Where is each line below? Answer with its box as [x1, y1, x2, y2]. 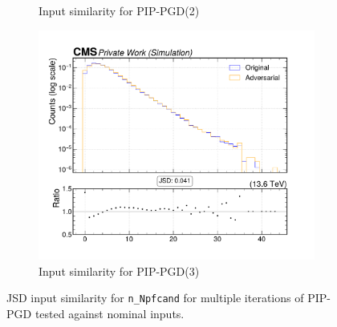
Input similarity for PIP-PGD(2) [39, 2, 200, 18]
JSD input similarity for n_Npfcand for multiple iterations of [6, 289, 304, 306]
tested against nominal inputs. [35, 305, 185, 321]
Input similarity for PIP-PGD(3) [39, 262, 200, 279]
